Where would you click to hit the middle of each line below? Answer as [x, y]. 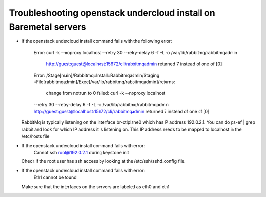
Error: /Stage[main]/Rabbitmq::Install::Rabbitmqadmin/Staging [97, 75]
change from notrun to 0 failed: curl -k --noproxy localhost [106, 93]
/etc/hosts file [35, 136]
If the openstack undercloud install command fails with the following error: [97, 41]
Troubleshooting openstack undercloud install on [112, 13]
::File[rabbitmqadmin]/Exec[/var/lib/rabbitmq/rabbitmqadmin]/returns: [104, 82]
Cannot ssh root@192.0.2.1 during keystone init [81, 153]
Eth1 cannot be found [55, 177]
